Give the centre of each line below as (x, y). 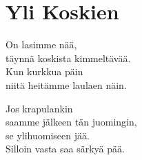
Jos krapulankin (39, 108)
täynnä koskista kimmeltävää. (68, 58)
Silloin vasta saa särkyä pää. (65, 149)
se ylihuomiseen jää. (48, 135)
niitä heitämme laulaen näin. (66, 84)
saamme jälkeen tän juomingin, (71, 122)
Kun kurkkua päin (44, 71)
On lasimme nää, (41, 44)
